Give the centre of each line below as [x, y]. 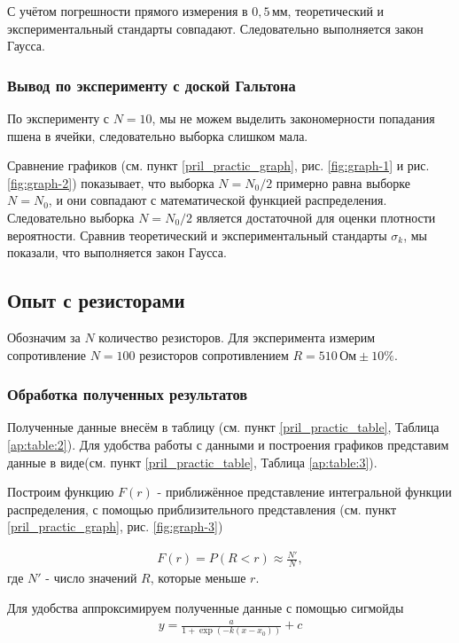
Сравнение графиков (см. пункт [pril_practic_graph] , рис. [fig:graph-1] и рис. [218, 165]
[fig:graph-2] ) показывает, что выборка [111, 182]
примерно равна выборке [343, 182]
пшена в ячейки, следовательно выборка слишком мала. [158, 135]
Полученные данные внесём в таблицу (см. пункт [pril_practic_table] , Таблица [223, 427]
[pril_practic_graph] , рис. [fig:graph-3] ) [115, 526]
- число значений [91, 578]
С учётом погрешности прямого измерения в [128, 11]
